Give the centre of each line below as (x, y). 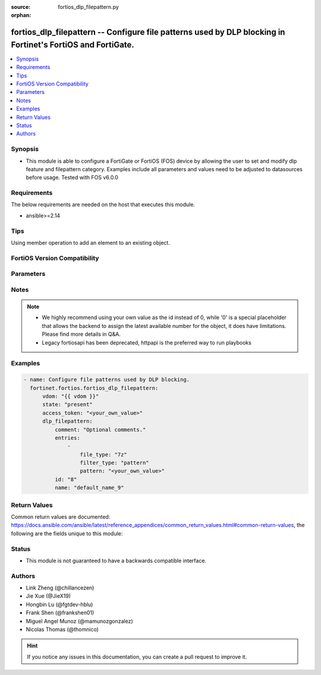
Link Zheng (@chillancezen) (60, 588)
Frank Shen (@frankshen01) (60, 613)
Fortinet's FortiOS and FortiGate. (73, 45)
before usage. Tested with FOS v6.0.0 (72, 178)
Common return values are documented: (61, 517)
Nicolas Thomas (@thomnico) (62, 629)
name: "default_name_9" (89, 488)
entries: (67, 438)
